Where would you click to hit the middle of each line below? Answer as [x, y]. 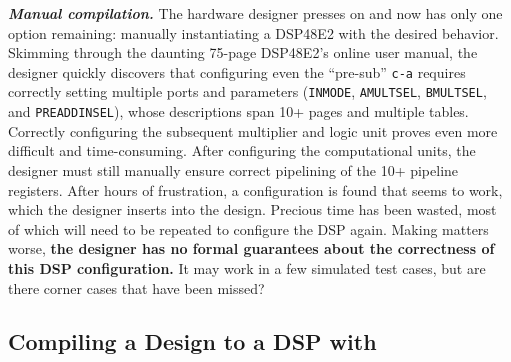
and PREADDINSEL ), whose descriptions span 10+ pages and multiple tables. [238, 111]
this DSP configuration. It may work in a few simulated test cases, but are [247, 267]
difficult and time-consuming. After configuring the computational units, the [242, 150]
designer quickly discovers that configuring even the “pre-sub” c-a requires [237, 71]
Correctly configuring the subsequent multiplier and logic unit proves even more [253, 130]
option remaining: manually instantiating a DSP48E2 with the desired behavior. [253, 32]
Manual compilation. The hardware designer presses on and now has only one [255, 13]
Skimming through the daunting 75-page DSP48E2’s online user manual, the [243, 52]
